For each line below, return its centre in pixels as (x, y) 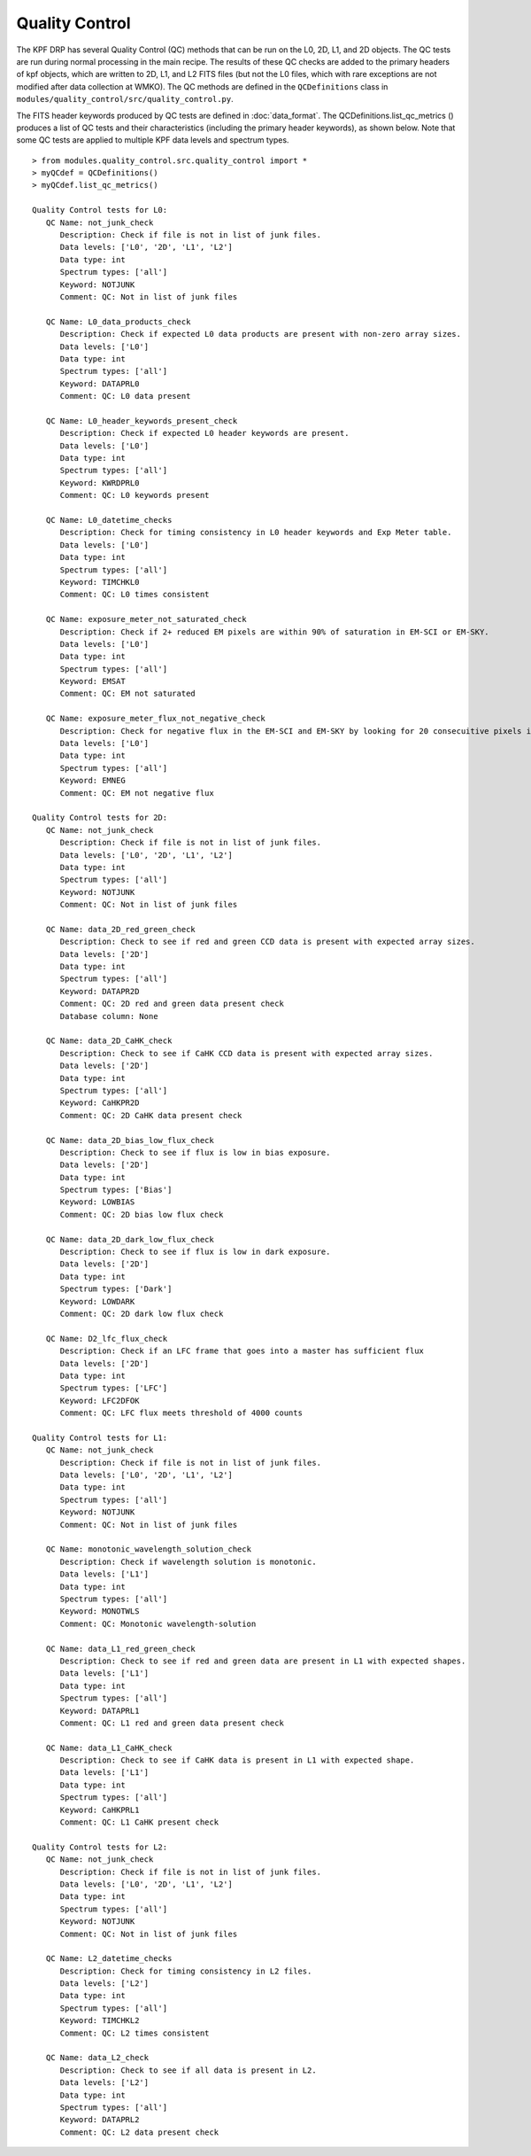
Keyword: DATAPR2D (100, 991)
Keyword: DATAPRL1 (100, 1711)
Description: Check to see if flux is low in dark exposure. (195, 1252)
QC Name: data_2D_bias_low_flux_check (130, 1140)
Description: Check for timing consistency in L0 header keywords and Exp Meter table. (256, 533)
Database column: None (109, 1016)
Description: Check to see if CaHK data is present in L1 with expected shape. (237, 1760)
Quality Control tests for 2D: (100, 818)
